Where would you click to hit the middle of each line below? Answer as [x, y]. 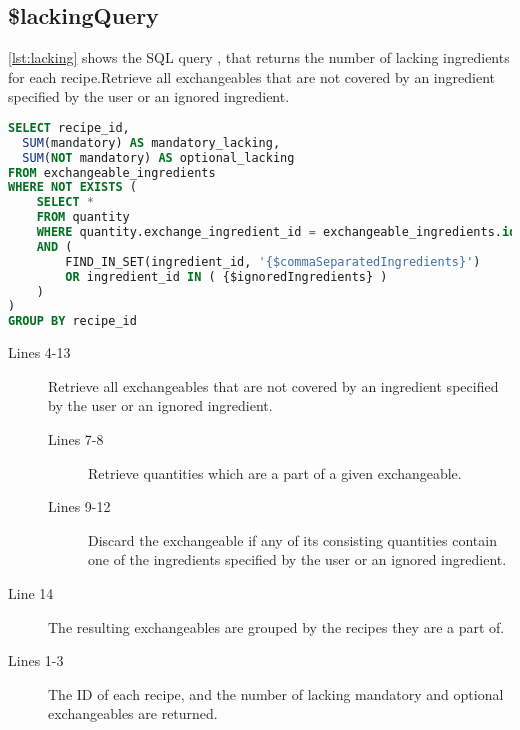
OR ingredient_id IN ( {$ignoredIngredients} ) [226, 276]
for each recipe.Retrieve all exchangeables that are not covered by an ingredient [251, 76]
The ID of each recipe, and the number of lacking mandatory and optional [276, 693]
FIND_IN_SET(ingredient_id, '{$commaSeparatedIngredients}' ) [273, 261]
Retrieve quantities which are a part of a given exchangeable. [275, 472]
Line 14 [31, 592]
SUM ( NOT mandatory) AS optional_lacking [158, 157]
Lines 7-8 [76, 439]
